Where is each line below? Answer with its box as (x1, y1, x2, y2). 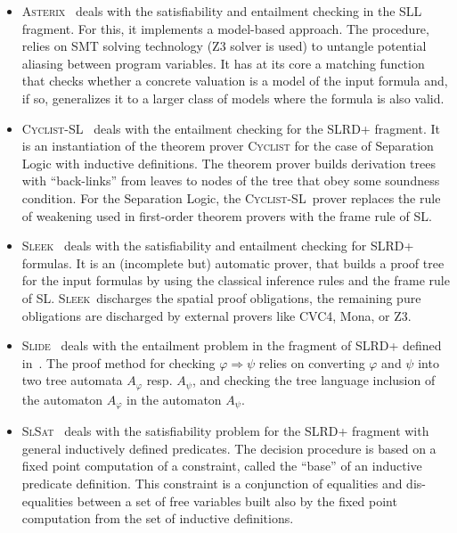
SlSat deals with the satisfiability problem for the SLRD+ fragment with (21, 422, 429, 440)
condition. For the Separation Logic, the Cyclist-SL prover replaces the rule (21, 188, 441, 207)
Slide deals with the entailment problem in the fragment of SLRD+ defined (21, 336, 442, 355)
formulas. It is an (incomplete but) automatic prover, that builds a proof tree (21, 253, 445, 272)
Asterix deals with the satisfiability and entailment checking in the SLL (21, 2, 422, 20)
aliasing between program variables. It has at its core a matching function (21, 53, 425, 72)
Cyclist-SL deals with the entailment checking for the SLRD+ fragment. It (21, 119, 440, 137)
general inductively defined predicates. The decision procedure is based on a (21, 439, 437, 457)
